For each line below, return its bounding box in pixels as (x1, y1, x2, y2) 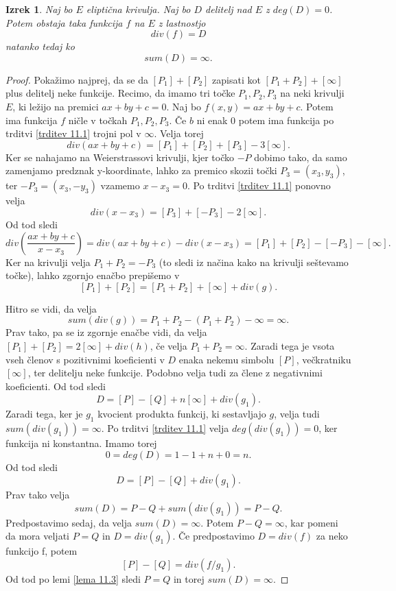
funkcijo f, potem (5, 544, 78, 558)
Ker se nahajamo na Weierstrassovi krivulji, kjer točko (5, 149, 235, 164)
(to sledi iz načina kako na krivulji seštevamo (159, 254, 349, 269)
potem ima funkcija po (238, 112, 334, 127)
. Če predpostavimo (172, 529, 255, 543)
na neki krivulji (280, 86, 345, 100)
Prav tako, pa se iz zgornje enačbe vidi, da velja (5, 325, 207, 339)
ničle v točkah (68, 112, 128, 127)
